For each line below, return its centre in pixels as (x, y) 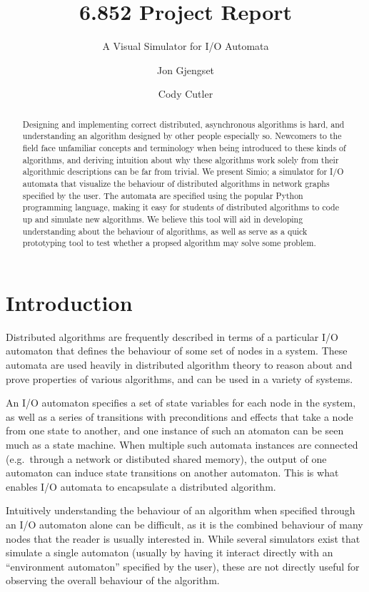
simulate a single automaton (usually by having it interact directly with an (170, 552)
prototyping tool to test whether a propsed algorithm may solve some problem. (169, 243)
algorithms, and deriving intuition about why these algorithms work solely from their (181, 159)
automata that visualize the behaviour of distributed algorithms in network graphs (176, 183)
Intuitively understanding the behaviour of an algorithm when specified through (181, 510)
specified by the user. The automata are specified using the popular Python (163, 195)
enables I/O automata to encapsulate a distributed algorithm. (141, 486)
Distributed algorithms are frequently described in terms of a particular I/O (172, 336)
